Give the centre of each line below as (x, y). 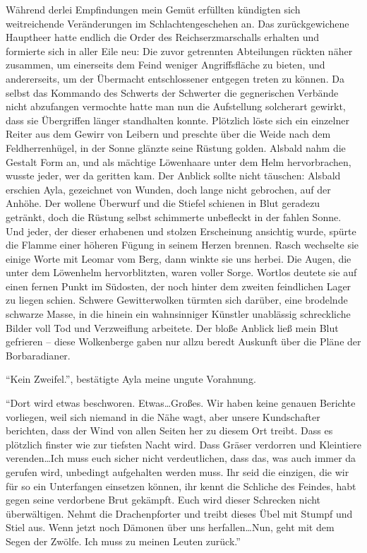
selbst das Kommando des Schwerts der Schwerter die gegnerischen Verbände (172, 92)
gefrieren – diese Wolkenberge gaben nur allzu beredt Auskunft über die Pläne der (183, 341)
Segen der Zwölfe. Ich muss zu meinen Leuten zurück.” (123, 541)
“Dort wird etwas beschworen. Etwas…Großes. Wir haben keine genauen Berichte (181, 403)
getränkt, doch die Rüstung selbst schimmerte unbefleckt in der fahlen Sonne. (174, 216)
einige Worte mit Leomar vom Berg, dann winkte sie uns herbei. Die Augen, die (179, 258)
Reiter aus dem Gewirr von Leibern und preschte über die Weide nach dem (168, 134)
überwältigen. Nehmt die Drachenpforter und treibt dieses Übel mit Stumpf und (179, 513)
